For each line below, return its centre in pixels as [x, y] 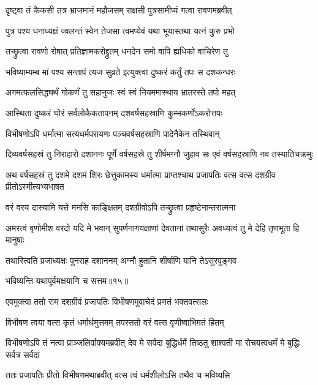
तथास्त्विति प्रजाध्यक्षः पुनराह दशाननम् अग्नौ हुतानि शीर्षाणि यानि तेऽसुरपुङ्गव [121, 260]
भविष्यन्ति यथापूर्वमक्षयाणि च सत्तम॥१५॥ [67, 281]
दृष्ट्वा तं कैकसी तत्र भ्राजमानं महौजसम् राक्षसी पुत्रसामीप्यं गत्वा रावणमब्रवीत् [119, 10]
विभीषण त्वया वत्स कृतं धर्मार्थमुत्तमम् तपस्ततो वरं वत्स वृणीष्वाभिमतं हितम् [115, 322]
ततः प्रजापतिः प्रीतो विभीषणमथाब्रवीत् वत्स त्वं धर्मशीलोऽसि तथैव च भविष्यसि [118, 375]
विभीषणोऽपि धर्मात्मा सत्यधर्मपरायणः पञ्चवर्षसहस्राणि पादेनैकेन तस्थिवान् [113, 133]
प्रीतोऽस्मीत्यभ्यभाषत [35, 186]
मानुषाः [15, 240]
